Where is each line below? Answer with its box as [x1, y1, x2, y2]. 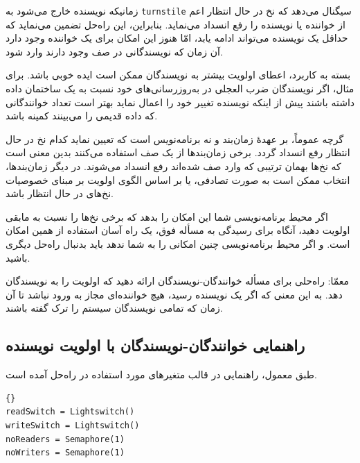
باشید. [6, 250, 30, 264]
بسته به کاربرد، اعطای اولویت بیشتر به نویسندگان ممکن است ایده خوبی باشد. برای [6, 67, 351, 82]
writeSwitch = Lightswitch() [6, 420, 140, 430]
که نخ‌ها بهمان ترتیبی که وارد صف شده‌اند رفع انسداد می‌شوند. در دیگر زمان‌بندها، [6, 159, 341, 173]
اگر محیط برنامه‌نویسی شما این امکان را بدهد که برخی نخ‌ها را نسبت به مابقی [6, 209, 328, 224]
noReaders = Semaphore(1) [6, 434, 125, 444]
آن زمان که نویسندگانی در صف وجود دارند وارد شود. [6, 44, 223, 58]
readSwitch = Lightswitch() [6, 407, 135, 417]
